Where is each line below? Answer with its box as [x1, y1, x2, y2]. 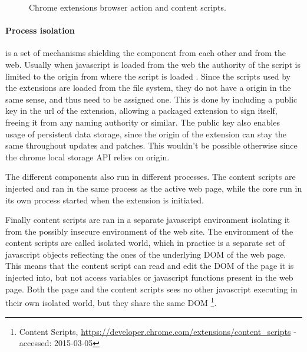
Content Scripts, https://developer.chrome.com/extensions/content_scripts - [19, 325, 296, 337]
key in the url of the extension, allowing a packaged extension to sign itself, [5, 104, 278, 117]
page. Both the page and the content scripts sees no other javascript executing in [5, 282, 298, 295]
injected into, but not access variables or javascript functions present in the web [5, 271, 293, 284]
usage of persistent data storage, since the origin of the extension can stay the [5, 127, 287, 140]
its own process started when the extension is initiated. [5, 193, 204, 206]
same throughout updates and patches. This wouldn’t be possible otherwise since [5, 139, 298, 152]
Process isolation [5, 24, 75, 37]
